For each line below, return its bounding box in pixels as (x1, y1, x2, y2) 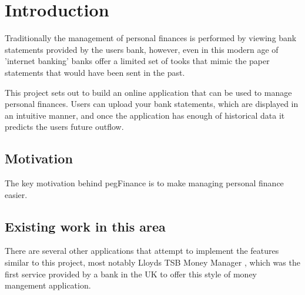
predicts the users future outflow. (5, 120, 124, 133)
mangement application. (5, 279, 91, 291)
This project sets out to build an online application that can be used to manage (5, 86, 292, 98)
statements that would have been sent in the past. (5, 66, 185, 78)
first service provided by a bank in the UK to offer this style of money (5, 267, 257, 280)
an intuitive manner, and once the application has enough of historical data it (5, 109, 285, 121)
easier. (5, 188, 28, 200)
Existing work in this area (5, 217, 166, 235)
